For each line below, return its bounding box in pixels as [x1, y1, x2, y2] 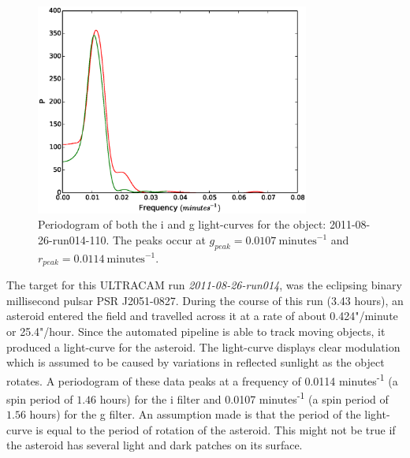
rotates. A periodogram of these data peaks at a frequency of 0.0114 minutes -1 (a [6, 370, 398, 389]
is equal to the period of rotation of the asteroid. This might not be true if [35, 421, 396, 438]
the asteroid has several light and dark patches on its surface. [6, 437, 303, 453]
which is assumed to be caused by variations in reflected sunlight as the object [6, 354, 385, 370]
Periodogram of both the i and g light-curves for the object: [38, 216, 326, 233]
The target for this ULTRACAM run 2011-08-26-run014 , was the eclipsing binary [6, 277, 402, 293]
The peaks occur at [112, 231, 206, 248]
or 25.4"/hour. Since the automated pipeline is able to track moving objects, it [6, 322, 386, 339]
